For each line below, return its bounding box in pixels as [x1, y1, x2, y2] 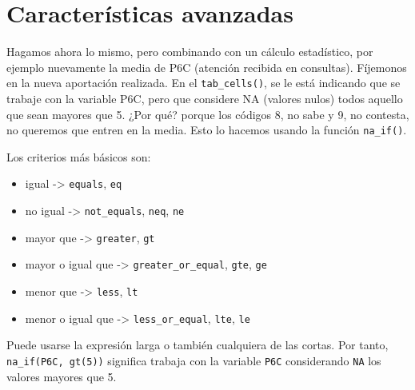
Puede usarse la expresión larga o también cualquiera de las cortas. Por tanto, [6, 336, 389, 353]
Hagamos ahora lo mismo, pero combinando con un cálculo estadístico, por [6, 43, 373, 60]
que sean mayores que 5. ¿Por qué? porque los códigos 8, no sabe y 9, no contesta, [6, 105, 409, 122]
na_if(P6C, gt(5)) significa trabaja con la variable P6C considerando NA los [6, 352, 381, 368]
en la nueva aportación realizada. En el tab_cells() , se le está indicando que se [6, 74, 401, 91]
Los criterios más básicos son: [6, 148, 151, 165]
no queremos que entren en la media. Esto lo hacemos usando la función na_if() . [6, 121, 407, 138]
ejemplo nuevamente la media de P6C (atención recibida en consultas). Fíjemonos [6, 58, 407, 75]
